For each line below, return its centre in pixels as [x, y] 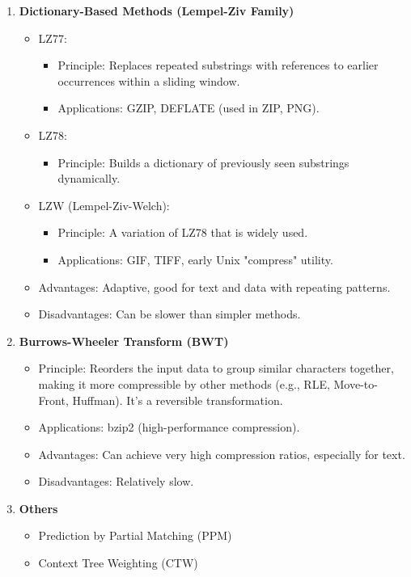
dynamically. [89, 178]
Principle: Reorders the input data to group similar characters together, [216, 368]
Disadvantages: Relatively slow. [116, 481]
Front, [53, 400]
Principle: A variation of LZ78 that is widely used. [183, 232]
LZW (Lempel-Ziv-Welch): [104, 205]
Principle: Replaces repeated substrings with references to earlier [218, 65]
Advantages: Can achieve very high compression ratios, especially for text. [222, 454]
